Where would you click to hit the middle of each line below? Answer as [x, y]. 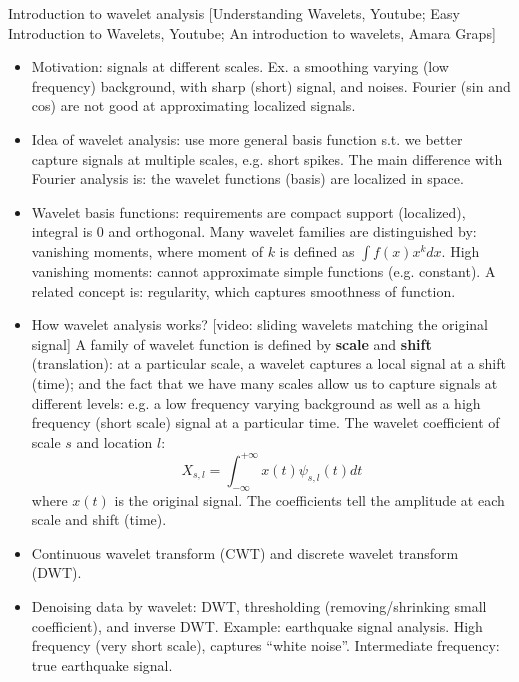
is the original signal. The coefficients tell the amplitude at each [309, 499]
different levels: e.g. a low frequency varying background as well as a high [256, 402]
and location [114, 441]
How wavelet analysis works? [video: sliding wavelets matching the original [259, 324]
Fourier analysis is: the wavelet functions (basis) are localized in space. [247, 178]
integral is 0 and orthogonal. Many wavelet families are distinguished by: [254, 231]
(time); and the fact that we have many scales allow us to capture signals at [264, 382]
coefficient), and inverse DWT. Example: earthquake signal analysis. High [257, 625]
